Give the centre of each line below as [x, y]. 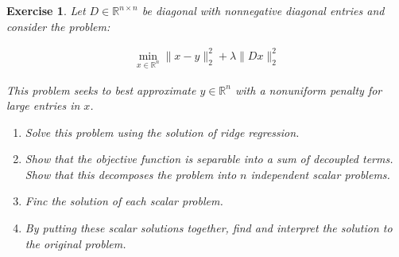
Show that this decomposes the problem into [131, 174]
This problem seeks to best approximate [101, 90]
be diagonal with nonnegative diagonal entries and [263, 10]
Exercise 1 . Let [46, 10]
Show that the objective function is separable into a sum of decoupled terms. [209, 159]
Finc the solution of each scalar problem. [124, 201]
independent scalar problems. [320, 174]
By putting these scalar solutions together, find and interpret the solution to [209, 228]
